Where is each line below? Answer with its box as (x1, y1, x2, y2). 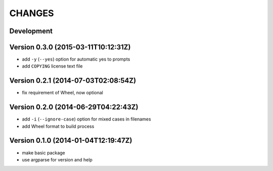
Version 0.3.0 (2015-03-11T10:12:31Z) (9, 43, 131, 51)
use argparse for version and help (22, 156, 93, 162)
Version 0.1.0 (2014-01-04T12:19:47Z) (9, 136, 132, 145)
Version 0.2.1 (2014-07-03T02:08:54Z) (9, 76, 136, 85)
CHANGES (9, 8, 54, 19)
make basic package (22, 149, 65, 156)
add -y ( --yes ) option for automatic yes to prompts (22, 56, 130, 63)
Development (9, 27, 53, 35)
